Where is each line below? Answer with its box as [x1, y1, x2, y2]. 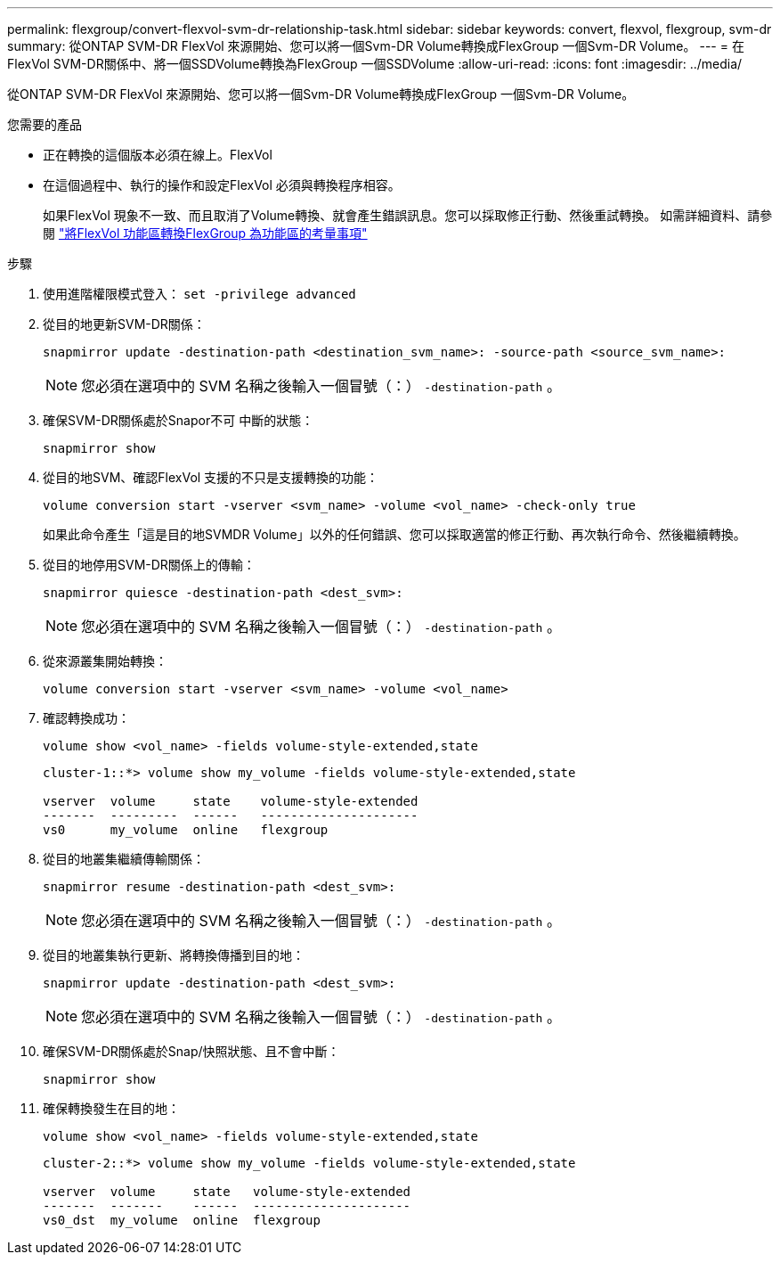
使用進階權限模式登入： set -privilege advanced [43, 286, 356, 301]
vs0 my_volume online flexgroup [43, 823, 329, 837]
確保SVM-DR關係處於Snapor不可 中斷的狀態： [43, 413, 314, 428]
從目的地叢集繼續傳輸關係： [43, 851, 205, 866]
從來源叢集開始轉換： [43, 653, 167, 668]
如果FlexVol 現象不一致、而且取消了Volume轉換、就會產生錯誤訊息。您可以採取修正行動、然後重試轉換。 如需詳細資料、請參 [43, 208, 773, 223]
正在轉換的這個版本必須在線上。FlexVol [43, 147, 272, 162]
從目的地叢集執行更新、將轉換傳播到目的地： [43, 947, 305, 963]
